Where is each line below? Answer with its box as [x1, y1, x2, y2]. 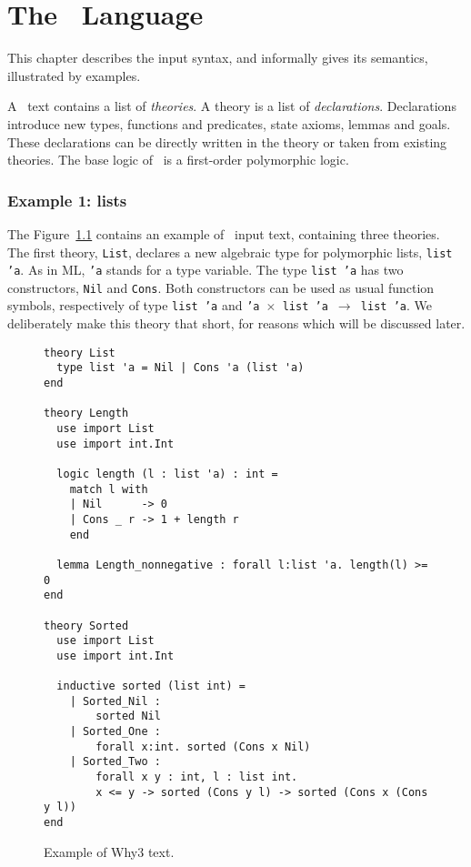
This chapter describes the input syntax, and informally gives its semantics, [7, 48, 428, 67]
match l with [69, 482, 148, 496]
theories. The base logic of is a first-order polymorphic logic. [7, 150, 349, 169]
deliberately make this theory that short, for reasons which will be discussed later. [7, 314, 466, 333]
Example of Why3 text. [44, 842, 175, 861]
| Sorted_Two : [69, 755, 161, 769]
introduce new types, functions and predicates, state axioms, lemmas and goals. [7, 114, 451, 133]
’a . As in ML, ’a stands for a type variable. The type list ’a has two [7, 260, 404, 279]
